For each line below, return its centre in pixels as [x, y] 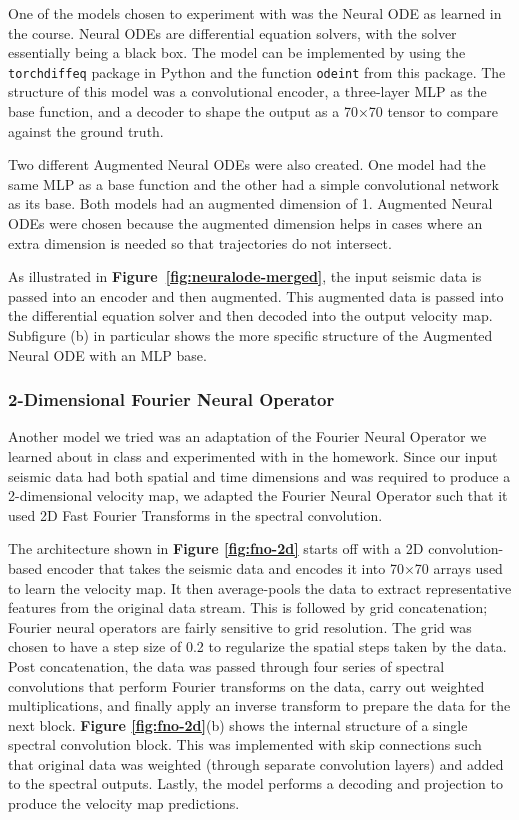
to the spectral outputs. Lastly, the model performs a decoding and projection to [255, 783]
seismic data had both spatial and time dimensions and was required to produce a [259, 475]
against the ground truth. [86, 130]
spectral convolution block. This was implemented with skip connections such [245, 744]
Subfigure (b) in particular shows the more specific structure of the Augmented [250, 334]
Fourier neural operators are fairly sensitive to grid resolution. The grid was [240, 626]
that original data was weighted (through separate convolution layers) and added [256, 763]
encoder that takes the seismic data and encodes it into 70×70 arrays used [274, 567]
